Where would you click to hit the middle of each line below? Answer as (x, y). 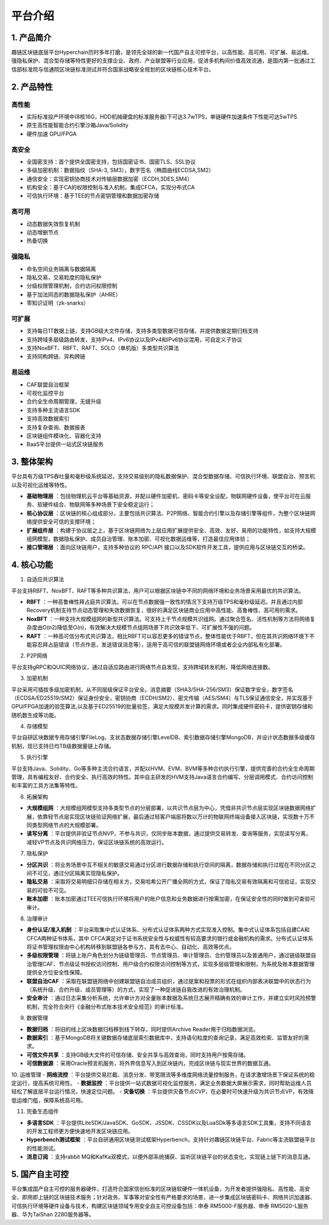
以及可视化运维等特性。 (41, 485)
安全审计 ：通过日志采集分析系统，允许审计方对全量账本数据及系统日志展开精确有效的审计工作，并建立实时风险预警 (171, 998)
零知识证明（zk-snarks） (58, 303)
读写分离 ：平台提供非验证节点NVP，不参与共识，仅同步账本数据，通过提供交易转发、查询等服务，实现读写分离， (169, 834)
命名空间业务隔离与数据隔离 (61, 269)
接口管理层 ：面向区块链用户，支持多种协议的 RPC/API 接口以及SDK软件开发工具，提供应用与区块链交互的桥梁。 (168, 547)
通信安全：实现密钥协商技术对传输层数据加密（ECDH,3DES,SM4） (110, 179)
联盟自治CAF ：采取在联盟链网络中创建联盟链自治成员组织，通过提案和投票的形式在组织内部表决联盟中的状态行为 (169, 981)
